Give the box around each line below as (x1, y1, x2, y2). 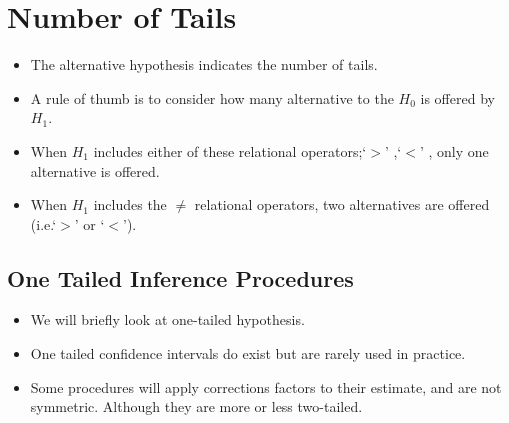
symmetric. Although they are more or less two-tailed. (30, 396, 363, 417)
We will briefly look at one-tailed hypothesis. (30, 309, 305, 330)
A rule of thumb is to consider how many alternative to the (30, 87, 394, 108)
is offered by (420, 87, 495, 108)
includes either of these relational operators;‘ (93, 140, 367, 161)
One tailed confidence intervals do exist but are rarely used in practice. (30, 343, 466, 364)
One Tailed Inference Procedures (7, 262, 354, 293)
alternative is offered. (30, 160, 160, 181)
